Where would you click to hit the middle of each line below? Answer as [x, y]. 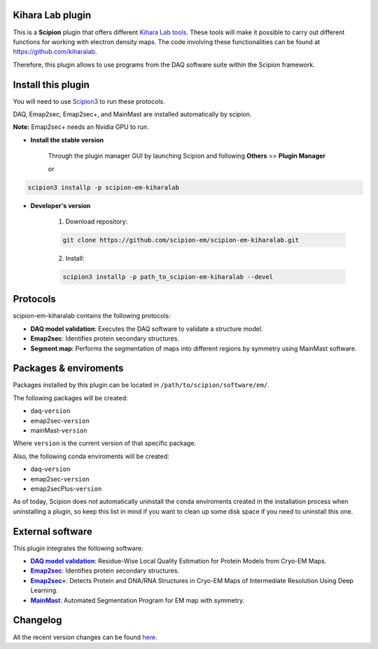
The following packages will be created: [70, 398]
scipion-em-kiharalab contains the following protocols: [92, 316]
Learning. [44, 590]
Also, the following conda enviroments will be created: [91, 456]
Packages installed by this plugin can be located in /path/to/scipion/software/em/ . [141, 385]
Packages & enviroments [68, 368]
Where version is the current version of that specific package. [104, 443]
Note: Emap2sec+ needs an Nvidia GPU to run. [81, 127]
